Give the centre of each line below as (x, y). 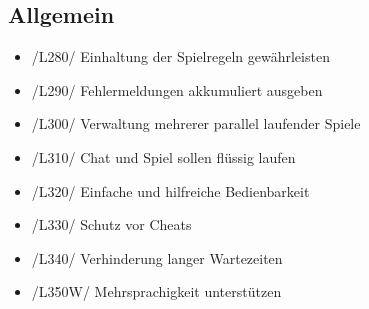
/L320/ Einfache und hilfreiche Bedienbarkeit (170, 190)
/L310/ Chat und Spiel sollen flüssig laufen (163, 156)
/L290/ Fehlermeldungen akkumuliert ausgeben (177, 89)
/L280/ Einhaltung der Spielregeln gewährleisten (180, 56)
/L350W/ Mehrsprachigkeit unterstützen (156, 291)
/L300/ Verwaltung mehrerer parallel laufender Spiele (196, 123)
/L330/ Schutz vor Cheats (111, 224)
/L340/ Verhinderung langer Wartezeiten (157, 257)
